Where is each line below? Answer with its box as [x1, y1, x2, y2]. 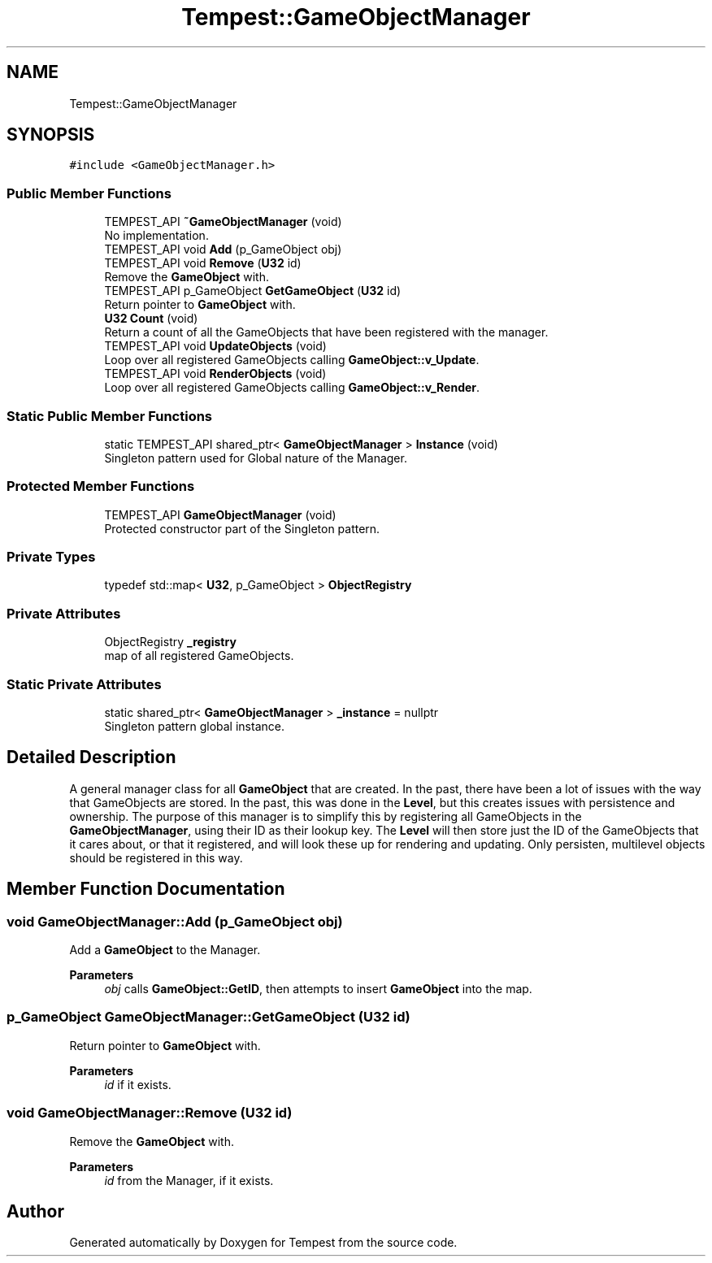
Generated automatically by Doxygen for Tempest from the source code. [69, 1235, 458, 1250]
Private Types [7, 549, 96, 566]
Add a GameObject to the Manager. [69, 943, 261, 957]
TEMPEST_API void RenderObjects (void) [104, 367, 327, 381]
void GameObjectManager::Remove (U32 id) [7, 1105, 293, 1122]
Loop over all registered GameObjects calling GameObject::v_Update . [104, 353, 480, 367]
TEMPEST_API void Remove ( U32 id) [104, 256, 302, 271]
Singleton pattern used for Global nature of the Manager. [104, 450, 407, 465]
